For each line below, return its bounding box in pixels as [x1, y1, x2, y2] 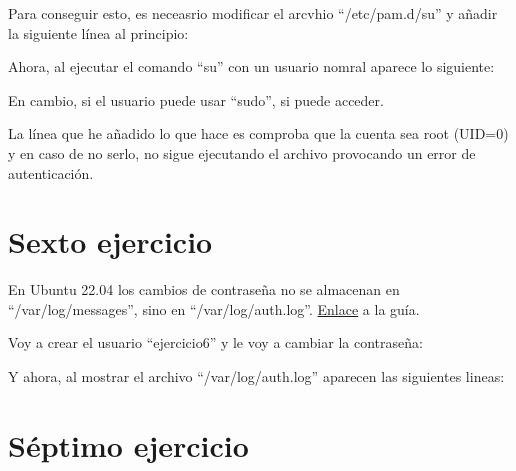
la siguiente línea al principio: [8, 22, 189, 43]
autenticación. [8, 162, 94, 183]
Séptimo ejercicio [8, 424, 249, 465]
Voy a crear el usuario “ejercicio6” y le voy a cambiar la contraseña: [8, 332, 423, 353]
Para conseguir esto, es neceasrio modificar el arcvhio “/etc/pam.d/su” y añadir [8, 3, 498, 23]
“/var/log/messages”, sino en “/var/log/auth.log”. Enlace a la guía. [8, 298, 420, 319]
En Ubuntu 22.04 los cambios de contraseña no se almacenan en [8, 279, 400, 300]
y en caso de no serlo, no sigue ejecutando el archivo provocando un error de [8, 142, 476, 163]
